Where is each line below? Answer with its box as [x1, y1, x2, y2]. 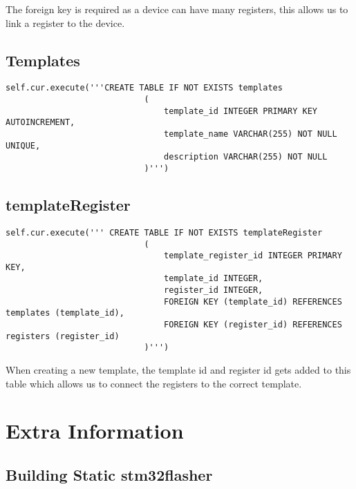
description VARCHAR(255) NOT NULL [164, 152, 328, 162]
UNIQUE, [6, 140, 41, 151]
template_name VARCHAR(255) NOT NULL [164, 129, 337, 140]
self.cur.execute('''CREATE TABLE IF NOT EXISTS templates [6, 83, 283, 93]
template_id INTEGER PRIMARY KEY [164, 106, 318, 116]
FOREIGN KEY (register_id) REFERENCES [164, 320, 342, 330]
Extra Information [6, 416, 184, 445]
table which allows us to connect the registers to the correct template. [6, 376, 302, 390]
